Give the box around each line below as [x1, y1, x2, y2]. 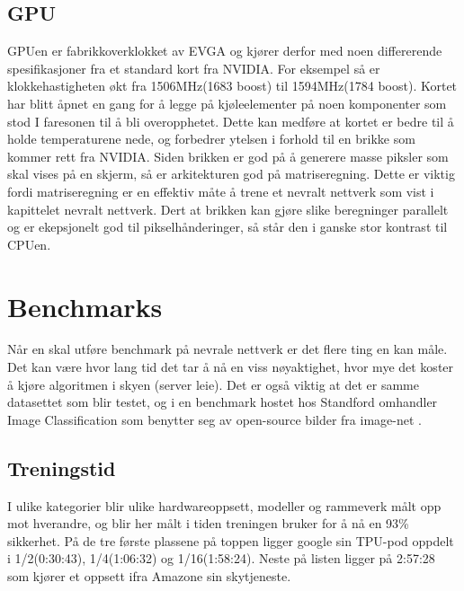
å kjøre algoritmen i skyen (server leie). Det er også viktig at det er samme [7, 375, 419, 393]
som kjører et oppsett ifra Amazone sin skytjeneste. [7, 567, 291, 585]
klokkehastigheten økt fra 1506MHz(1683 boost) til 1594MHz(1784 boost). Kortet [7, 76, 458, 95]
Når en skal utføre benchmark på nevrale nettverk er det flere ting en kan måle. [7, 340, 448, 358]
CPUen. [7, 234, 51, 253]
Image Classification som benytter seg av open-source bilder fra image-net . [7, 410, 422, 428]
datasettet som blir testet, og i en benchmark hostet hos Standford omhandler [7, 393, 438, 411]
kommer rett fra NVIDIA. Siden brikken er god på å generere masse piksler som [7, 146, 449, 165]
